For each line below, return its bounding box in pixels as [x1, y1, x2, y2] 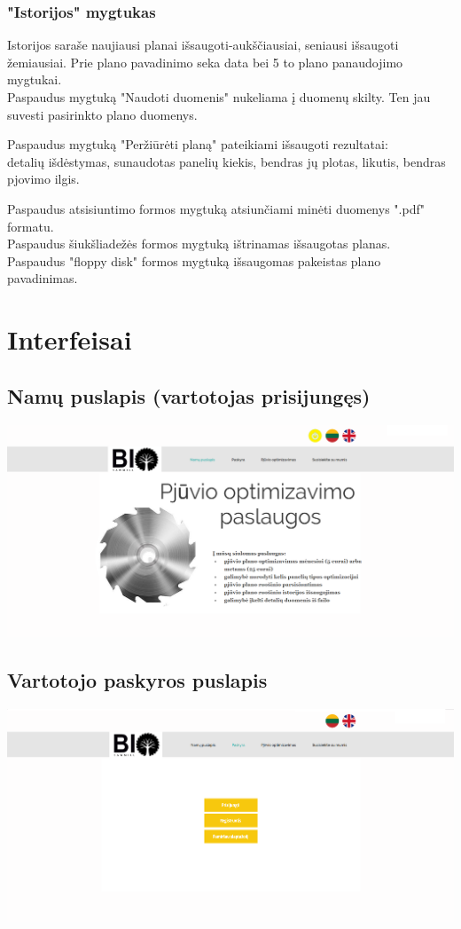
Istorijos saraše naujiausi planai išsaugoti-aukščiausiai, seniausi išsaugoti [7, 35, 399, 54]
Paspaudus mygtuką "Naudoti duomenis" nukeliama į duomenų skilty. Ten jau [7, 88, 431, 106]
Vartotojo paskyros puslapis [7, 666, 268, 694]
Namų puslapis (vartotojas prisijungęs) [7, 382, 371, 409]
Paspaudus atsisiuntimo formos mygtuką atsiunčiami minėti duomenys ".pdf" [7, 199, 425, 217]
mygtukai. [7, 70, 62, 89]
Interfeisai [7, 321, 132, 358]
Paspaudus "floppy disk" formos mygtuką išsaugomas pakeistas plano [7, 251, 381, 270]
